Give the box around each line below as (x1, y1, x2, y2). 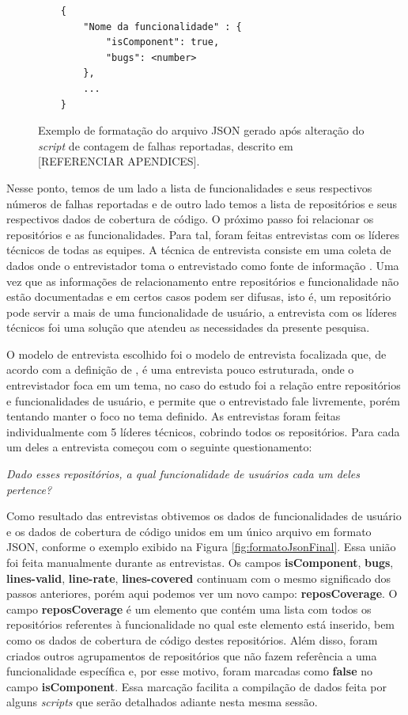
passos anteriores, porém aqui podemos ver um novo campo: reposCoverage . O (6, 585, 398, 602)
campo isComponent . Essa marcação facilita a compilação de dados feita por (6, 678, 387, 694)
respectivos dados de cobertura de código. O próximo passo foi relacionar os (6, 211, 374, 227)
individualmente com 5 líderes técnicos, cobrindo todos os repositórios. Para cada (6, 423, 400, 439)
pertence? (6, 481, 52, 497)
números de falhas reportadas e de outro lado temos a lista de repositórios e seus (6, 195, 397, 211)
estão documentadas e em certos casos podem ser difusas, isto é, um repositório (6, 288, 391, 305)
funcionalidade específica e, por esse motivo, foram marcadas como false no (6, 663, 373, 679)
